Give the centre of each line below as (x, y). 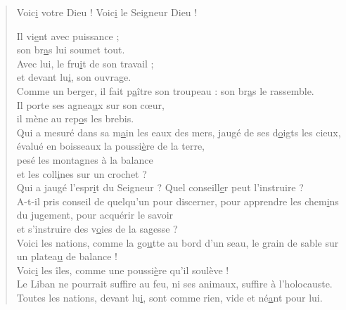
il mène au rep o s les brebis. (75, 118)
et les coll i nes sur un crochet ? (82, 173)
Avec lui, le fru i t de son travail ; (85, 63)
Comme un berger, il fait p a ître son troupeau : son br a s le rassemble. (165, 90)
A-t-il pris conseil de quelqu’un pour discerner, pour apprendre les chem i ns (178, 201)
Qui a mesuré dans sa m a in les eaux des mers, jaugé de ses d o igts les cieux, (179, 132)
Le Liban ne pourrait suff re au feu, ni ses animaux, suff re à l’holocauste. (174, 284)
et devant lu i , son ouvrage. (74, 77)
